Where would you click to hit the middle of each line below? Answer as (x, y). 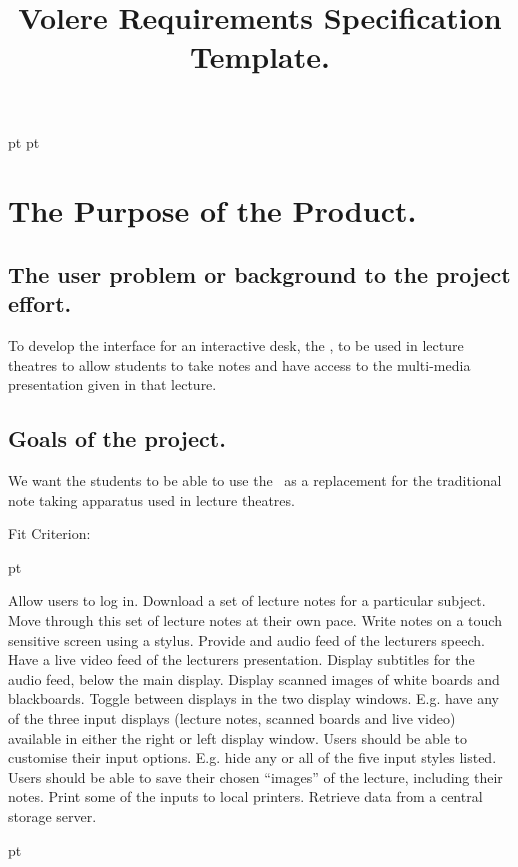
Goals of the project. (117, 438)
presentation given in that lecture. (112, 384)
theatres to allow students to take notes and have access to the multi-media (239, 364)
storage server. (52, 816)
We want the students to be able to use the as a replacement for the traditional (255, 480)
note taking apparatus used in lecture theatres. (151, 499)
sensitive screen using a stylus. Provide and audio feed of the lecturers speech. (246, 639)
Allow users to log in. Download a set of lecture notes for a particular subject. (247, 600)
